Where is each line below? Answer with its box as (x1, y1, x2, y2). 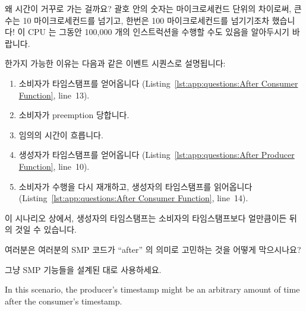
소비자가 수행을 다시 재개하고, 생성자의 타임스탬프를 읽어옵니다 (18, 180, 253, 192)
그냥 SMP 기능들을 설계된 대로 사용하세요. (5, 263, 162, 275)
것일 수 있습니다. (15, 223, 77, 236)
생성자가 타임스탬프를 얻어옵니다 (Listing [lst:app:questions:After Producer (18, 148, 295, 161)
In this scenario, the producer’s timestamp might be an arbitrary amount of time (5, 283, 300, 296)
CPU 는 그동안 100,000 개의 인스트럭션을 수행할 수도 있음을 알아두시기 (27, 26, 289, 38)
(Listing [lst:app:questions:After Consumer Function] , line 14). (18, 192, 248, 204)
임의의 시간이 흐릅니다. (18, 128, 103, 141)
